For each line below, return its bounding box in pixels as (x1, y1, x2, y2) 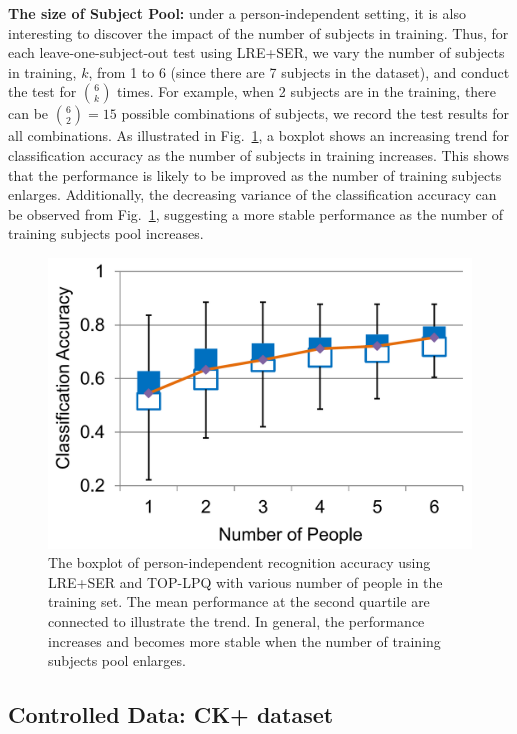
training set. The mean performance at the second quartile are (48, 591, 430, 612)
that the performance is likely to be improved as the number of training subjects (8, 164, 502, 185)
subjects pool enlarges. (48, 650, 186, 671)
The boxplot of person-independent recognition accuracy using (48, 552, 431, 573)
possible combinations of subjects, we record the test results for (121, 103, 510, 124)
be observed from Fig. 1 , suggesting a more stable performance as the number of (8, 203, 504, 224)
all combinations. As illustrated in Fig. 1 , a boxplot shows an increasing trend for (8, 125, 509, 146)
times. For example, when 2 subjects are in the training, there (117, 81, 497, 102)
